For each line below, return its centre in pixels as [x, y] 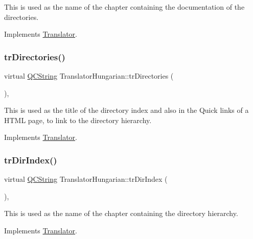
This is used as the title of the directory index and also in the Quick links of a [126, 110]
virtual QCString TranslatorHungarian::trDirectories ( [89, 76]
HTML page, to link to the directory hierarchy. [78, 120]
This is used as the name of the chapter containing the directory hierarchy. [121, 213]
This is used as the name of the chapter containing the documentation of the [124, 7]
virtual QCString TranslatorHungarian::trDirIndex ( [86, 179]
